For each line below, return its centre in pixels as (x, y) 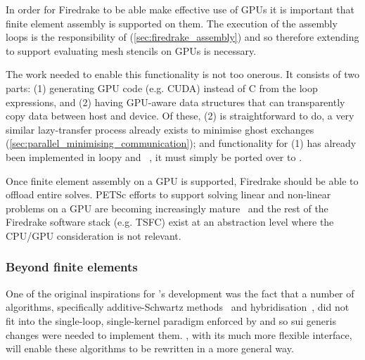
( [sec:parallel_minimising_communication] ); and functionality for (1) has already (181, 143)
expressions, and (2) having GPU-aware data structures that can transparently (175, 102)
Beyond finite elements (72, 267)
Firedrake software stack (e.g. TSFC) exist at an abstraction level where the (170, 222)
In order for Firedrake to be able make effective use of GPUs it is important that (180, 9)
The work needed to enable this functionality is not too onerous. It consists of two (182, 74)
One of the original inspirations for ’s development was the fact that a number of (180, 293)
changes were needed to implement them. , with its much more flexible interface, (179, 334)
